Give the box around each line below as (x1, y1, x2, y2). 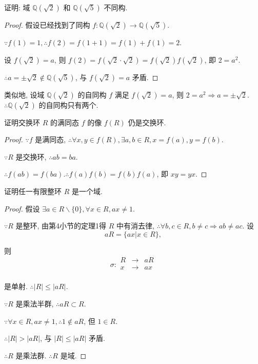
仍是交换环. (128, 117, 166, 127)
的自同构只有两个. (38, 99, 98, 110)
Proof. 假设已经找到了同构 (4, 20, 90, 30)
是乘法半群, (15, 298, 54, 309)
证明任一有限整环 (4, 185, 62, 196)
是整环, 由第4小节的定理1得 (15, 220, 107, 231)
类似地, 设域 (4, 89, 45, 100)
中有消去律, (116, 220, 154, 231)
